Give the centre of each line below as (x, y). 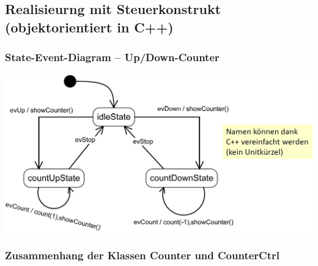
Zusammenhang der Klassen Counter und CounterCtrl (142, 255)
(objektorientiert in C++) (89, 27)
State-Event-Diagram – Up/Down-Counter (112, 57)
